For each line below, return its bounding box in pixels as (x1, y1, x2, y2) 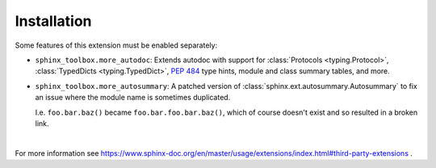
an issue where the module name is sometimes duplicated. (35, 93, 231, 103)
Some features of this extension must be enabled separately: (15, 40, 218, 50)
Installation (15, 12, 92, 30)
